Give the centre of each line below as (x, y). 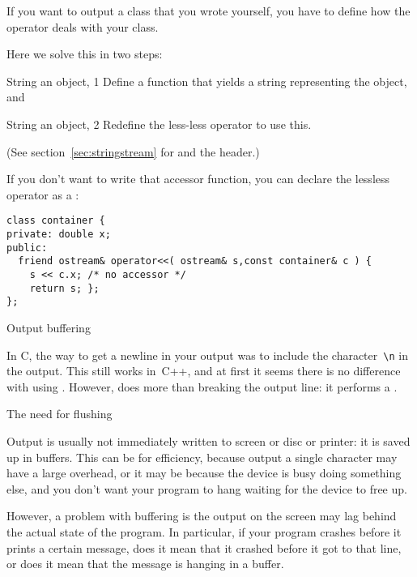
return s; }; (64, 288)
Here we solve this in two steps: (85, 54)
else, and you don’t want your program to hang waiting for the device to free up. (207, 488)
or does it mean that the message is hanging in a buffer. (145, 564)
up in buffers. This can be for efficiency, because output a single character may (202, 457)
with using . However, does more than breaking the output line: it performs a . (202, 386)
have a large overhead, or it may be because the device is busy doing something (204, 473)
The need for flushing (60, 414)
